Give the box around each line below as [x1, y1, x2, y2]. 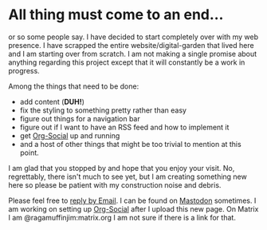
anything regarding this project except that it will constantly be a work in [8, 57, 245, 67]
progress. [8, 65, 40, 75]
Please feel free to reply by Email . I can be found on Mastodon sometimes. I [8, 196, 257, 205]
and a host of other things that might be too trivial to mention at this [19, 139, 241, 149]
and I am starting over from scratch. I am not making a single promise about [8, 49, 257, 58]
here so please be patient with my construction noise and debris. [8, 180, 222, 189]
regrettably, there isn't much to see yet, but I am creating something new [8, 172, 247, 181]
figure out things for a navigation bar [19, 113, 141, 123]
